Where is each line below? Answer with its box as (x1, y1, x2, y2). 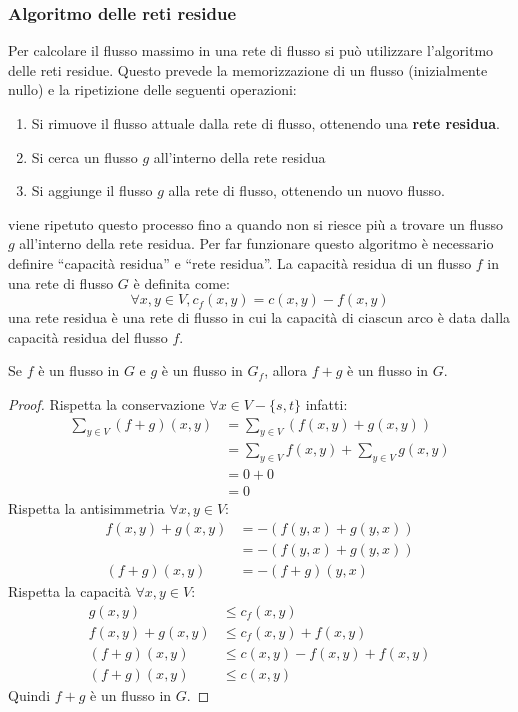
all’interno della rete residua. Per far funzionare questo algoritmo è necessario (19, 233, 494, 254)
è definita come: (133, 272, 230, 293)
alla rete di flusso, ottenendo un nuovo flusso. (168, 180, 446, 201)
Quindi (8, 684, 51, 705)
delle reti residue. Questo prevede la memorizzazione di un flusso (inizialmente (8, 59, 488, 80)
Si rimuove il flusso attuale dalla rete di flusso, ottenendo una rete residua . (31, 113, 501, 133)
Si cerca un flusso (31, 146, 138, 167)
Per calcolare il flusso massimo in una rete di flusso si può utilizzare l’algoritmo (8, 40, 494, 61)
